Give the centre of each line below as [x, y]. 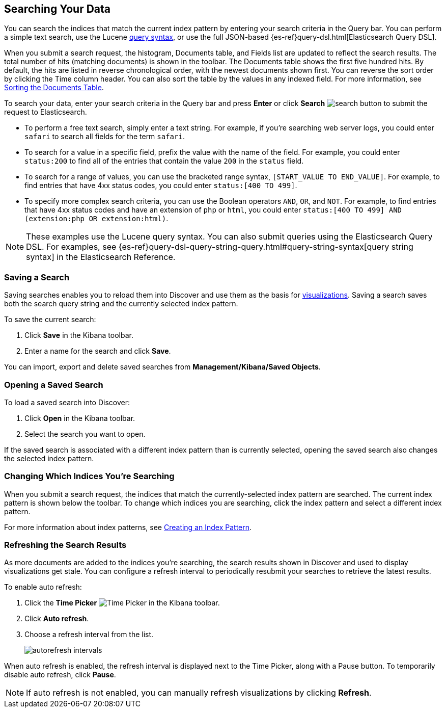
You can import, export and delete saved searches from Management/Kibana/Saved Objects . [162, 367]
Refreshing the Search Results [65, 545]
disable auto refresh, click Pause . [60, 675]
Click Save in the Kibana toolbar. [79, 335]
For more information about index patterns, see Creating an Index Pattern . [128, 527]
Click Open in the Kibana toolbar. [80, 418]
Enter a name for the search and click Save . [98, 351]
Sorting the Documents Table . [54, 88]
